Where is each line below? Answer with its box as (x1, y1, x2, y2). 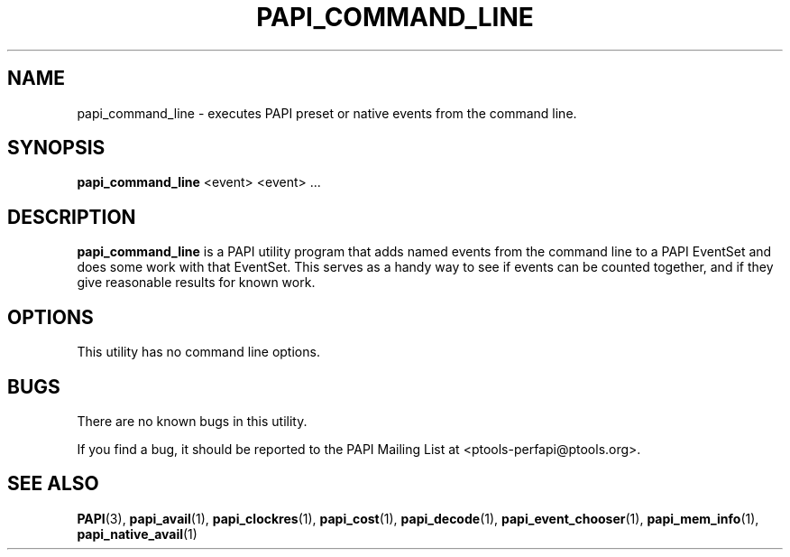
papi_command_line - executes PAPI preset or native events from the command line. (77, 105, 577, 121)
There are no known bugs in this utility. (77, 413, 308, 429)
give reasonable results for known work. (77, 274, 316, 291)
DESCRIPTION (7, 205, 136, 228)
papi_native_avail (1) (77, 525, 197, 542)
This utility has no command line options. (77, 344, 320, 360)
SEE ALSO (7, 472, 99, 496)
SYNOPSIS (7, 136, 106, 160)
